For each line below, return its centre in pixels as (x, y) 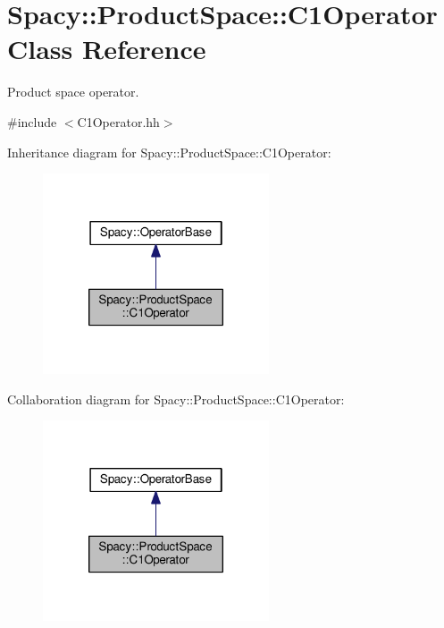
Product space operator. (73, 92)
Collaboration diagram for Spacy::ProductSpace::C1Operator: (176, 399)
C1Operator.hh (118, 121)
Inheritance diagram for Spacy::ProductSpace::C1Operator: (169, 152)
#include (32, 121)
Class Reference (107, 49)
